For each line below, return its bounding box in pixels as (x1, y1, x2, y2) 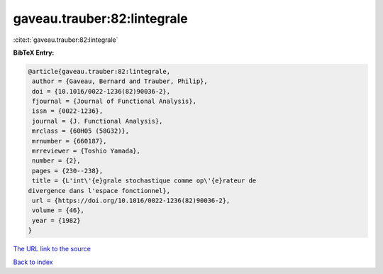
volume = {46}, (32, 207, 85, 214)
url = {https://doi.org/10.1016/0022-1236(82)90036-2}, (32, 197, 231, 204)
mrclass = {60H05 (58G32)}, (32, 127, 130, 135)
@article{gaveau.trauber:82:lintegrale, (28, 67, 170, 75)
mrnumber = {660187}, (32, 137, 107, 145)
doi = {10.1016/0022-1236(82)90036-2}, (32, 87, 170, 95)
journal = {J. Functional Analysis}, (32, 117, 163, 125)
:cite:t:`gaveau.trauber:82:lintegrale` (13, 35, 118, 44)
